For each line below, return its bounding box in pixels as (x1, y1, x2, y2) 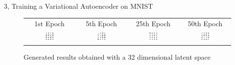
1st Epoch (34, 18, 65, 29)
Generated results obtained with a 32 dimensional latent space (23, 52, 211, 62)
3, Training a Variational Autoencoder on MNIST (4, 1, 153, 11)
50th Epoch (188, 18, 223, 29)
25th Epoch (136, 18, 171, 29)
